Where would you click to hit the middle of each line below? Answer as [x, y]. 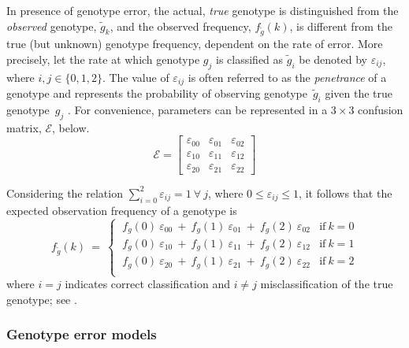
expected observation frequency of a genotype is [122, 210]
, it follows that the [346, 193]
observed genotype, [52, 26]
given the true [359, 93]
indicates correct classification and [147, 284]
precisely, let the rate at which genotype [103, 59]
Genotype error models [82, 334]
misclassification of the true [327, 284]
